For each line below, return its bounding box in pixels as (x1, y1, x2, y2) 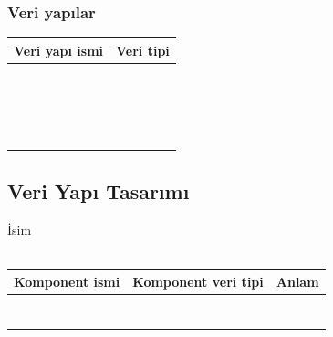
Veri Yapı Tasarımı (7, 176, 190, 205)
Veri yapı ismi (14, 40, 104, 59)
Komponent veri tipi (132, 272, 264, 291)
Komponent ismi (14, 272, 120, 291)
